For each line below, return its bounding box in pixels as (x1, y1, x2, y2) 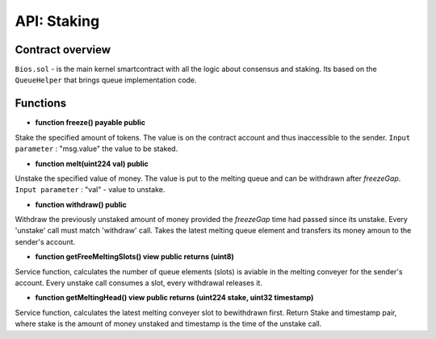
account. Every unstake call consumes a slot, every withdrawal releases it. (15, 278, 262, 288)
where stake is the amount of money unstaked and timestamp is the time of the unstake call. (15, 319, 322, 329)
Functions (15, 97, 67, 111)
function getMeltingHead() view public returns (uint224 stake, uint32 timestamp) (35, 293, 314, 303)
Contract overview (15, 43, 111, 56)
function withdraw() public (35, 199, 127, 209)
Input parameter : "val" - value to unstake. (15, 185, 166, 195)
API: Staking (15, 12, 100, 30)
